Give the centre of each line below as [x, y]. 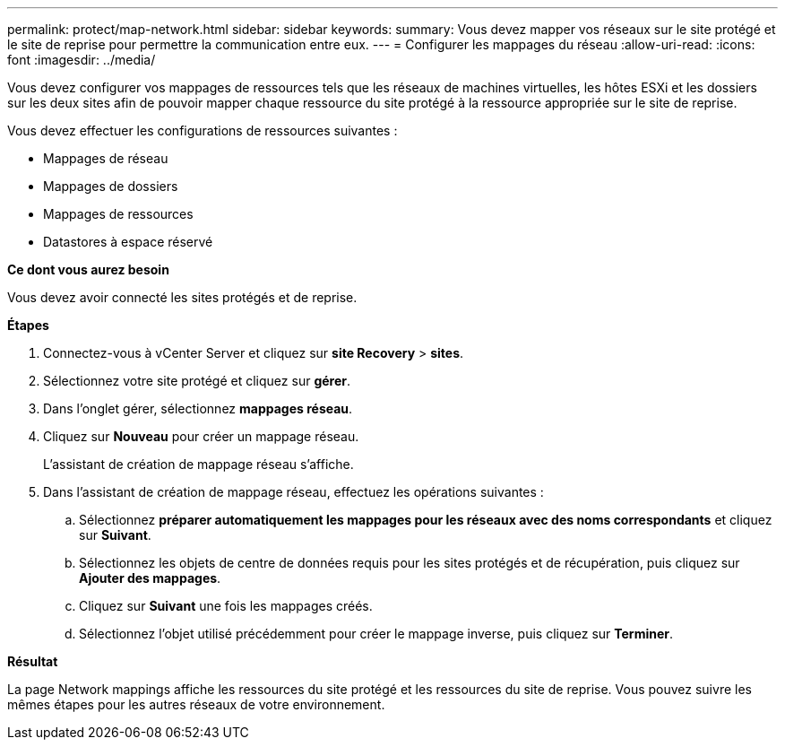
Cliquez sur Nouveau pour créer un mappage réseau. [201, 436]
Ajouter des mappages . [150, 578]
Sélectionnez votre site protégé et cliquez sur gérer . [197, 381]
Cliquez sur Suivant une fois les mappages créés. [226, 606]
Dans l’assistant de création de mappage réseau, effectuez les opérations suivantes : [293, 492]
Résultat [33, 661]
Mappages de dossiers [111, 186]
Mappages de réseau [106, 158]
